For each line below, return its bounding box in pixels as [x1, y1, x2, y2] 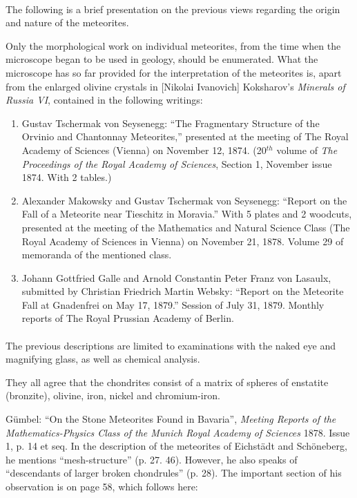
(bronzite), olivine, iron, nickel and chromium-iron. [6, 388, 220, 403]
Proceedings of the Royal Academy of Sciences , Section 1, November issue [21, 156, 332, 171]
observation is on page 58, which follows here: [6, 479, 198, 493]
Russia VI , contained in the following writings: [6, 93, 203, 107]
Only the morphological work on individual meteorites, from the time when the [6, 38, 341, 52]
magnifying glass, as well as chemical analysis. [6, 352, 200, 366]
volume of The [276, 142, 338, 157]
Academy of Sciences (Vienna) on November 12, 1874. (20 [21, 142, 267, 157]
